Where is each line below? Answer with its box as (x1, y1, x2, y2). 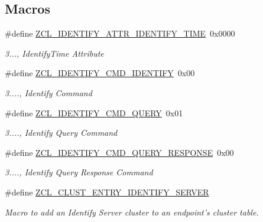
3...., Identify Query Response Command (5, 166, 153, 178)
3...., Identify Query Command (5, 126, 118, 139)
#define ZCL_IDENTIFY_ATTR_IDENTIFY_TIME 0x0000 (5, 27, 235, 40)
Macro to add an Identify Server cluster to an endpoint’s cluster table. (5, 205, 259, 218)
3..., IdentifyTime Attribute (5, 47, 104, 59)
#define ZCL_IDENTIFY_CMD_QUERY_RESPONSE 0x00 (5, 146, 234, 158)
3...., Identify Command (5, 86, 92, 99)
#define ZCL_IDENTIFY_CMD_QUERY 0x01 (5, 106, 183, 119)
